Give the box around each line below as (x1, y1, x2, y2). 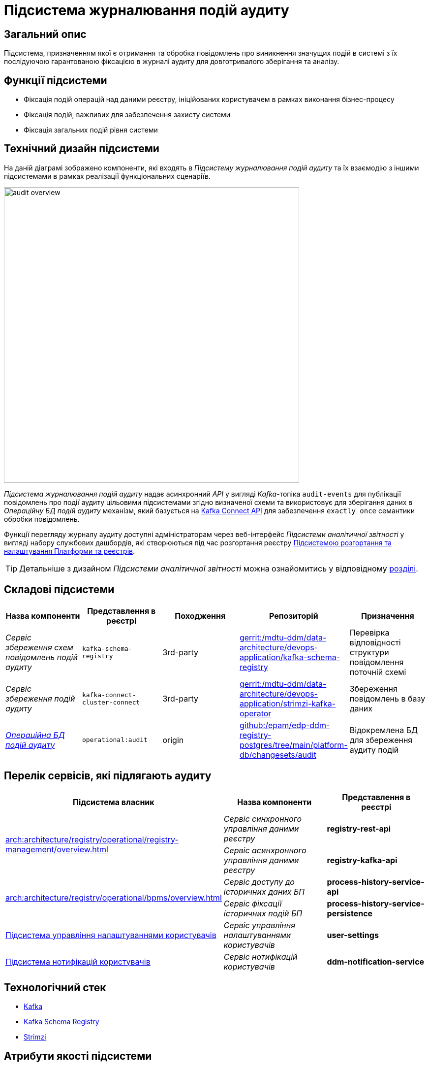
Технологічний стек (4, 981, 106, 994)
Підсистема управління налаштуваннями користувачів (5, 930, 216, 940)
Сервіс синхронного (223, 813, 302, 824)
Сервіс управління (223, 920, 296, 930)
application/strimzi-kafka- (239, 698, 336, 708)
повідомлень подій (5, 652, 78, 662)
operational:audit (82, 736, 148, 744)
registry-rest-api (327, 823, 391, 834)
